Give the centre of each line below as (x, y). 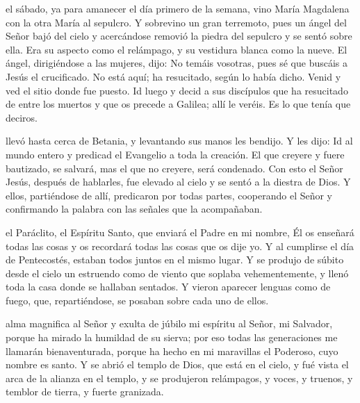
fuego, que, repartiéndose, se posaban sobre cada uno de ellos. (137, 300)
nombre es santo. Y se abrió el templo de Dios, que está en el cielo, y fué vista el (177, 364)
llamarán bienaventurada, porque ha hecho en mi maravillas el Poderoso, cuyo (172, 351)
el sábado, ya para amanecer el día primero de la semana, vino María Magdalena (178, 8)
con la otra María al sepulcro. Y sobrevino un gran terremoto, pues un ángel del (176, 22)
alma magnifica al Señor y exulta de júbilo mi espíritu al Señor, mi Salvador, (169, 323)
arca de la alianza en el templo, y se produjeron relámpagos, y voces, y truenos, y (179, 378)
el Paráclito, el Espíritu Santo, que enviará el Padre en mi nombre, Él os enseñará (180, 232)
